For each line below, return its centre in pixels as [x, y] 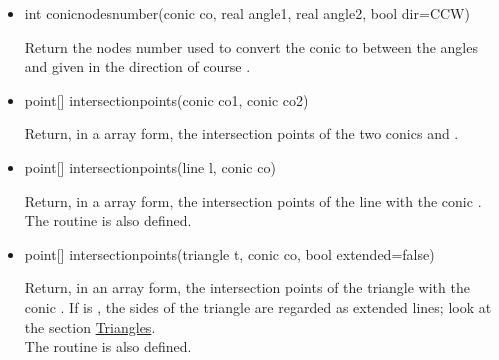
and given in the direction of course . [137, 66]
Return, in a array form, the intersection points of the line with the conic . [253, 200]
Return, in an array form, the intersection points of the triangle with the [247, 287]
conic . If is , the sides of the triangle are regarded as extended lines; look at [258, 306]
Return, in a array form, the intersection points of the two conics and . [241, 133]
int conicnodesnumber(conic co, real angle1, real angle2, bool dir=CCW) [247, 13]
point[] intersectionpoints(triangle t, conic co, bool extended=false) [229, 253]
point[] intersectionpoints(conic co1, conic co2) [166, 99]
